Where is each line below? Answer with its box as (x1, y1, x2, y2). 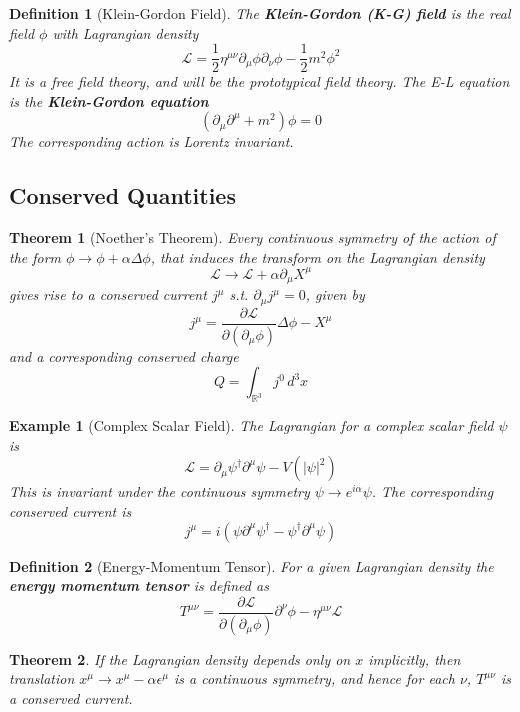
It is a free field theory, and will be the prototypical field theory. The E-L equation (9, 71, 510, 92)
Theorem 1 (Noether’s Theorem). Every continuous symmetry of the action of (9, 227, 496, 248)
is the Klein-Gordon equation (9, 90, 209, 111)
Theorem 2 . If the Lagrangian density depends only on (9, 648, 351, 669)
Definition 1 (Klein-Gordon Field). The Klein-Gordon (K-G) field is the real (9, 3, 511, 23)
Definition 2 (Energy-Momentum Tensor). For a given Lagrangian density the (9, 555, 494, 576)
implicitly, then (368, 648, 461, 669)
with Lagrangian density (52, 22, 199, 43)
